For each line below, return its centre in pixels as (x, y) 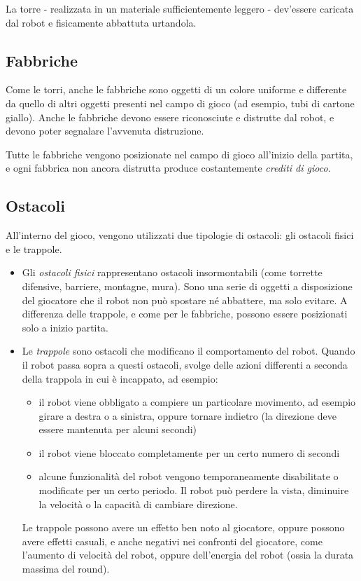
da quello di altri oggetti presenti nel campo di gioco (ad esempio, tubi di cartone (180, 103)
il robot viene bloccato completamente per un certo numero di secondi (189, 452)
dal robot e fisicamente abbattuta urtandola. (101, 22)
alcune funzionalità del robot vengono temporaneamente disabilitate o (189, 476)
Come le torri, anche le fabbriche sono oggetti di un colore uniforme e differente (176, 89)
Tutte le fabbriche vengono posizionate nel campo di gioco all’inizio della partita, (179, 154)
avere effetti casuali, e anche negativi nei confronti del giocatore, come (172, 541)
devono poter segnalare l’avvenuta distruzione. (105, 131)
